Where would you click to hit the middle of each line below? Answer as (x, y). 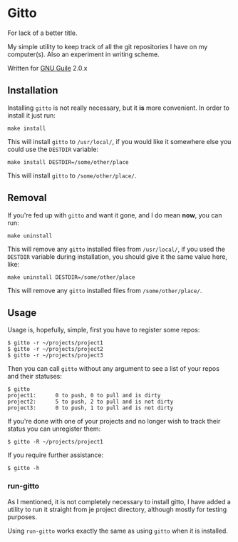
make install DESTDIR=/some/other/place (68, 162)
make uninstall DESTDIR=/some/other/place (71, 277)
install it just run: (31, 115)
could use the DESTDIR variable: (53, 149)
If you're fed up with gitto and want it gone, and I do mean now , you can (115, 215)
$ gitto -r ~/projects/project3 (55, 356)
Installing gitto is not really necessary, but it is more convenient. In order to (119, 108)
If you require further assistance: (56, 455)
